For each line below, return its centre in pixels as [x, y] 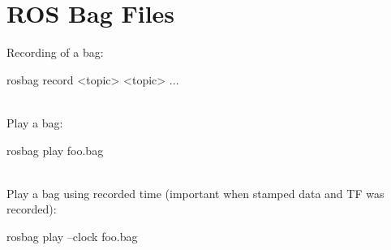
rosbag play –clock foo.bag [72, 236]
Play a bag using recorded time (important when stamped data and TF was [195, 193]
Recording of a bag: [55, 52]
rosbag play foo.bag [55, 150]
